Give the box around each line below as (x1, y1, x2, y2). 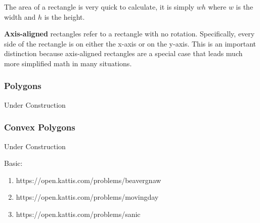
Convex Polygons (4, 121, 75, 133)
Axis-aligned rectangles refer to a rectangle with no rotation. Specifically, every (4, 28, 255, 39)
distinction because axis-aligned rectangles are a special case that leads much (4, 48, 243, 59)
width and (4, 11, 36, 22)
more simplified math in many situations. (4, 58, 132, 68)
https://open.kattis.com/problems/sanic (16, 208, 141, 219)
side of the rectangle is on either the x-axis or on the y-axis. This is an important (4, 38, 256, 49)
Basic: (4, 158, 23, 168)
